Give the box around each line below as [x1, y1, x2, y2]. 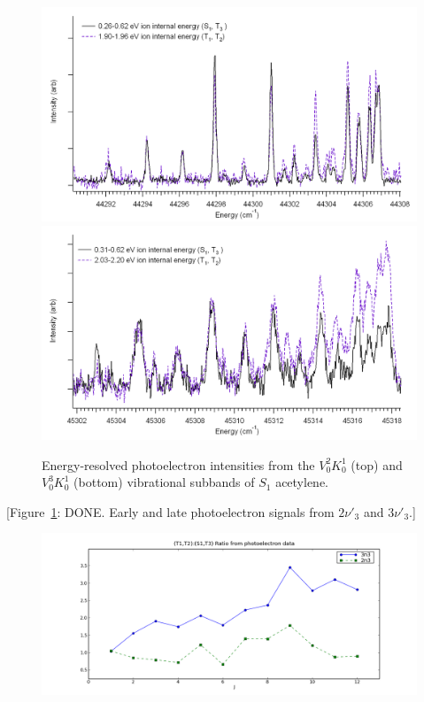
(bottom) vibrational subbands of [73, 473, 255, 491]
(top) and [351, 455, 403, 474]
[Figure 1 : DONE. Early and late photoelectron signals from [6, 502, 335, 521]
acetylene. [275, 473, 329, 491]
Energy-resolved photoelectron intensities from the [42, 455, 315, 474]
